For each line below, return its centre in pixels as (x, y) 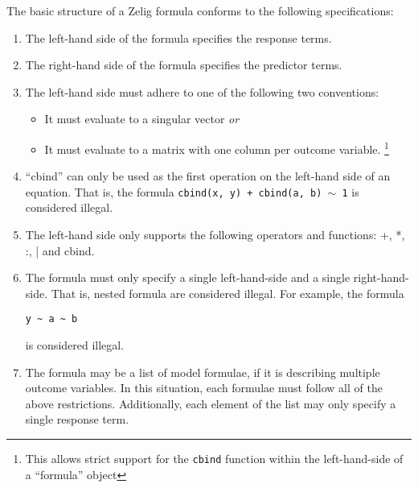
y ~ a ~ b (51, 319)
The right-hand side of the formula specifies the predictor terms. (184, 65)
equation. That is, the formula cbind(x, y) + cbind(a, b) (174, 191)
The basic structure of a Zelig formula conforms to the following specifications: (200, 10)
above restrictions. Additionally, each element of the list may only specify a (211, 403)
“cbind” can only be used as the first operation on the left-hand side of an (208, 176)
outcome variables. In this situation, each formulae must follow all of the (204, 388)
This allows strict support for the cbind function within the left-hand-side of (214, 459)
